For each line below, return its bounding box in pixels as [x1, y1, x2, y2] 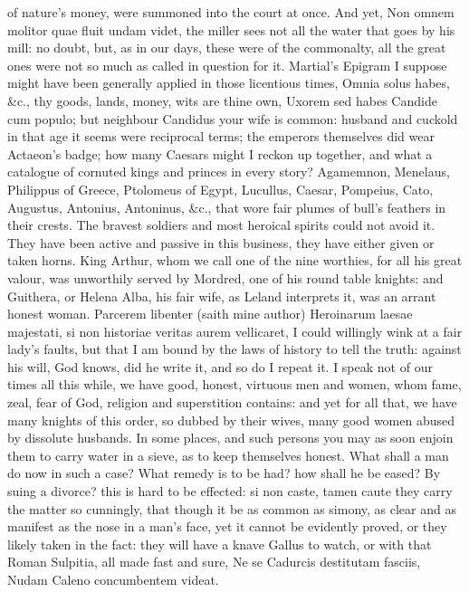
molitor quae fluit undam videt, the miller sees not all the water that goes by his [7, 20, 455, 39]
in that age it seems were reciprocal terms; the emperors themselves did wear [7, 127, 435, 146]
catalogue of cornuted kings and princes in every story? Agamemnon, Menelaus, [7, 162, 450, 181]
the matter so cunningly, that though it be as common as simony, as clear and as [7, 499, 456, 518]
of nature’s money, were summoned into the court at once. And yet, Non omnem [7, 3, 455, 21]
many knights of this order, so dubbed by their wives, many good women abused [7, 410, 455, 429]
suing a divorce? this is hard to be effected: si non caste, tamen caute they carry [7, 482, 453, 501]
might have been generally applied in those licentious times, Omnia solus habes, [7, 73, 450, 92]
